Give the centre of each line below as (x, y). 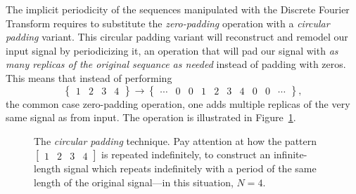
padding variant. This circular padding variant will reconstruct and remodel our (177, 37)
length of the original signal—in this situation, (134, 182)
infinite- (290, 154)
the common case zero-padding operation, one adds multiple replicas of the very (178, 103)
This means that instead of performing (89, 77)
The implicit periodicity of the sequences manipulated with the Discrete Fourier (178, 9)
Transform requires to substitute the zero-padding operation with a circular (168, 23)
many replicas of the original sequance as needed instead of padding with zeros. (176, 64)
